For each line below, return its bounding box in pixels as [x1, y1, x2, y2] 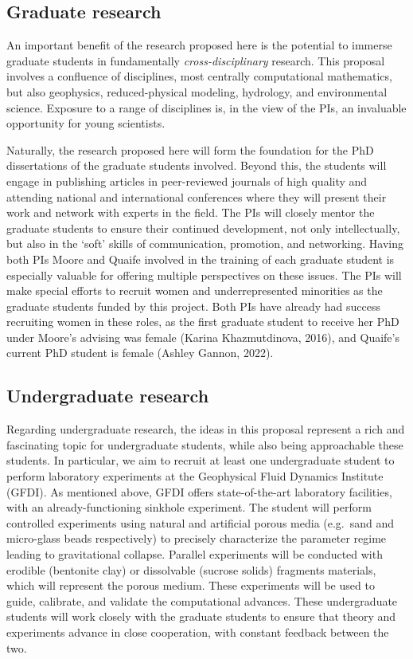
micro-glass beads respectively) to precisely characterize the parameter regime [6, 530, 387, 547]
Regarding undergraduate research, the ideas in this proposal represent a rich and [6, 421, 405, 437]
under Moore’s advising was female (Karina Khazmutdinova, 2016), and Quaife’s [6, 328, 399, 345]
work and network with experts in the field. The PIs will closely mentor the [6, 204, 375, 221]
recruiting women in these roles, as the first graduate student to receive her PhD [6, 313, 399, 330]
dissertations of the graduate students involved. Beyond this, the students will [6, 157, 387, 174]
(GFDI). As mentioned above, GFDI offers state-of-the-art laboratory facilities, [6, 483, 392, 500]
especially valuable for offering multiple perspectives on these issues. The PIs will [6, 266, 402, 283]
